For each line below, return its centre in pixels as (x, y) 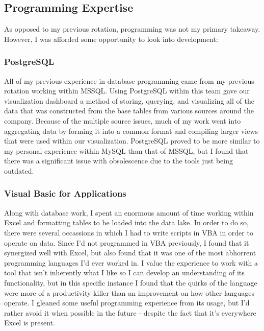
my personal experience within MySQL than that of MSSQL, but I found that (126, 150)
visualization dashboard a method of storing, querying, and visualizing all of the (129, 100)
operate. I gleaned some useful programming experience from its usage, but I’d (127, 303)
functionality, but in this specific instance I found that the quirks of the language (131, 282)
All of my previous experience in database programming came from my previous (129, 80)
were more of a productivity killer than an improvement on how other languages (129, 292)
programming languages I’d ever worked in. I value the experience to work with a (131, 262)
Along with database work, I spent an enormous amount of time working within (129, 212)
